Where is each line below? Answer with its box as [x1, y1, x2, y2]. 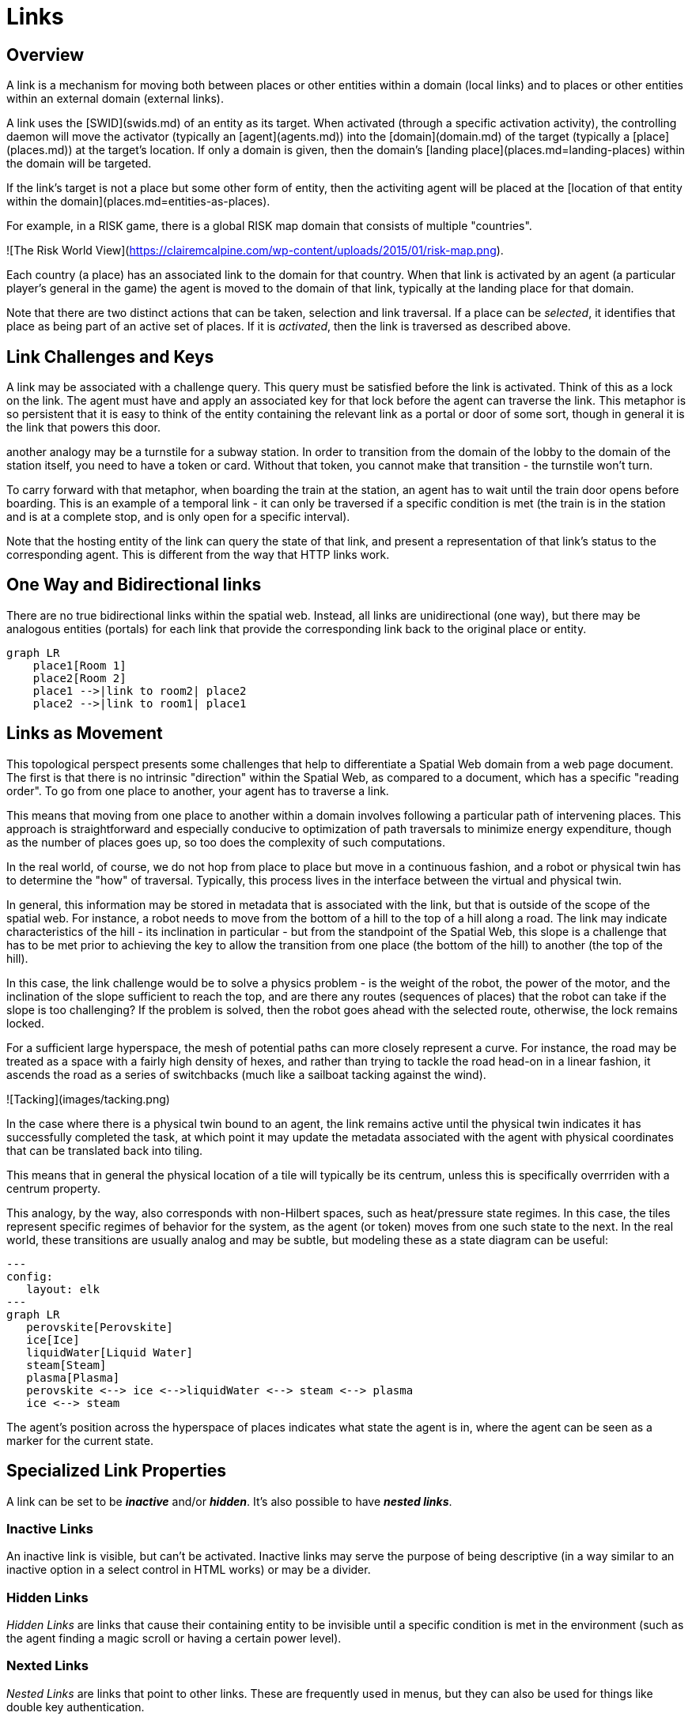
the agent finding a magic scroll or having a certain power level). [6, 1631, 342, 1646]
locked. [6, 1016, 44, 1030]
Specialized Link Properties [6, 1461, 227, 1481]
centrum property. [6, 1181, 101, 1195]
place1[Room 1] [32, 658, 127, 672]
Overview [6, 44, 85, 65]
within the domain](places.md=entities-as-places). [6, 194, 270, 209]
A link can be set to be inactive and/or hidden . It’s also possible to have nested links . [6, 1494, 452, 1508]
